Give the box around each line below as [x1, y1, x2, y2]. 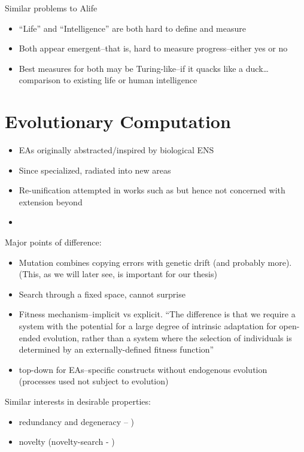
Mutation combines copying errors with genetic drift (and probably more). [19, 256, 292, 268]
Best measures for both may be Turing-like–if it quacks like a [19, 62, 244, 74]
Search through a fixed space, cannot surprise [19, 287, 186, 300]
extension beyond [19, 195, 83, 208]
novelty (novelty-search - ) [19, 435, 115, 448]
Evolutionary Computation [5, 109, 231, 134]
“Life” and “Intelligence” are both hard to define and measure [19, 22, 246, 34]
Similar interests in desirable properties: [5, 395, 151, 407]
